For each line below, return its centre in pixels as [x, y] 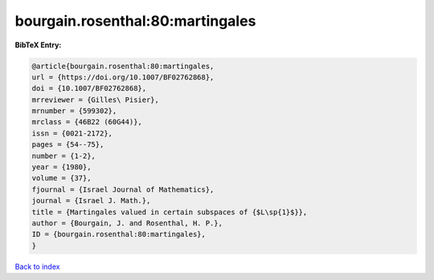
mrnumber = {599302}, [74, 111]
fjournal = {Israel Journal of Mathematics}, [123, 189]
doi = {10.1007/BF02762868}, [89, 89]
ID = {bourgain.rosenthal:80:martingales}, [119, 234]
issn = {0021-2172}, [72, 133]
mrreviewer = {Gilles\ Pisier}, [96, 99]
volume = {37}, [61, 178]
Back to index [37, 266]
